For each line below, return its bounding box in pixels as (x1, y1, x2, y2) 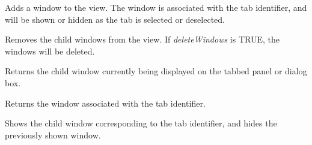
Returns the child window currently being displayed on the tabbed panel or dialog (5, 65, 307, 77)
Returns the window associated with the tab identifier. (5, 96, 206, 109)
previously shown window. (5, 128, 101, 141)
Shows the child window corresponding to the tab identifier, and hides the (5, 117, 277, 129)
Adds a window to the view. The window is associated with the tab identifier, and (5, 1, 307, 13)
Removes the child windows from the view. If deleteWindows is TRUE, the (5, 33, 280, 46)
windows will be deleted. (5, 44, 95, 57)
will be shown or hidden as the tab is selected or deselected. (5, 13, 225, 25)
